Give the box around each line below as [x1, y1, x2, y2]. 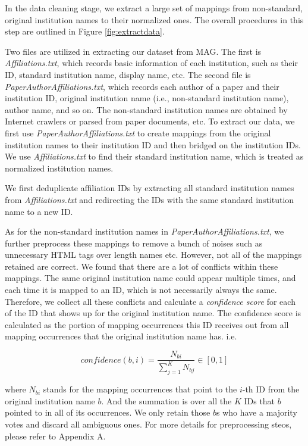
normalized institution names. [5, 161, 114, 174]
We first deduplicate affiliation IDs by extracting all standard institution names [5, 182, 294, 194]
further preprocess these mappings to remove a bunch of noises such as [5, 236, 263, 249]
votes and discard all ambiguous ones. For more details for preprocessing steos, [5, 418, 292, 431]
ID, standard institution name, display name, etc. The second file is [5, 68, 251, 80]
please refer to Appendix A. [5, 429, 106, 442]
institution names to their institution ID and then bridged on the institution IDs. [5, 138, 301, 151]
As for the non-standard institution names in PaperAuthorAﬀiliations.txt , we [5, 225, 284, 238]
